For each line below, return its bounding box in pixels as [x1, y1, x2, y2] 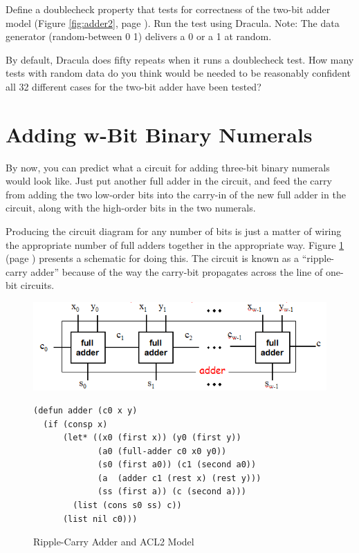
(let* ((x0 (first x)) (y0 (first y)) [62, 433, 241, 443]
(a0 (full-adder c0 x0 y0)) [98, 446, 227, 456]
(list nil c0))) [62, 514, 138, 524]
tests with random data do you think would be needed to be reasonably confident [6, 66, 351, 80]
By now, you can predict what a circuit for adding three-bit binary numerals [6, 160, 330, 174]
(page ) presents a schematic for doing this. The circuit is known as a [6, 251, 300, 265]
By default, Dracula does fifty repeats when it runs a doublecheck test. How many [6, 52, 354, 66]
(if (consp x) [43, 419, 108, 429]
